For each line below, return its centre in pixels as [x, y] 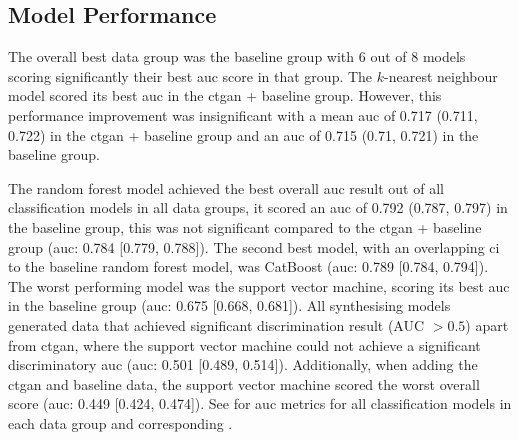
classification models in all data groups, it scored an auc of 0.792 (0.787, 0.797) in [258, 207]
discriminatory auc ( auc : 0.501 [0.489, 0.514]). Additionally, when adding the [243, 364]
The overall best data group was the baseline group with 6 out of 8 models [237, 56]
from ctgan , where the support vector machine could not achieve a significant [244, 344]
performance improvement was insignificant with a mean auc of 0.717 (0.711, [243, 114]
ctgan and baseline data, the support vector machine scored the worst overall [244, 383]
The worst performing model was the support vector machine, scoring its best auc [259, 285]
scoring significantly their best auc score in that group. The [190, 75]
